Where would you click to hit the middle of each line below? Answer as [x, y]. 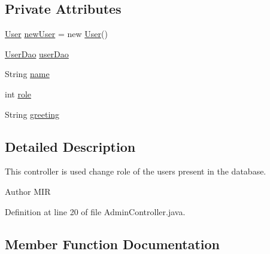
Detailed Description [70, 146]
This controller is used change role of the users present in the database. [136, 171]
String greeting [32, 114]
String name [27, 74]
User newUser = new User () [56, 34]
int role [18, 94]
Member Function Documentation [113, 244]
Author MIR [28, 191]
